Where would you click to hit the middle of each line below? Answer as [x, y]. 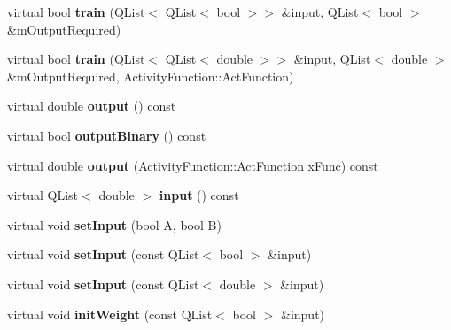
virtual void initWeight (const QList [110, 314]
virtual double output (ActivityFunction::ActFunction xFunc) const [193, 165]
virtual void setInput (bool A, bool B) [114, 224]
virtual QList [43, 195]
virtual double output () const [92, 106]
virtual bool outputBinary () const [107, 135]
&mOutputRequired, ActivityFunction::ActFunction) [151, 76]
